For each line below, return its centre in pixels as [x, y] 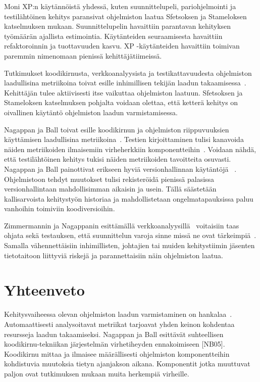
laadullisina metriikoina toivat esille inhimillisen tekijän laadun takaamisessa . [125, 83]
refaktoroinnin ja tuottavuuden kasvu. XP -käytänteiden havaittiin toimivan [122, 46]
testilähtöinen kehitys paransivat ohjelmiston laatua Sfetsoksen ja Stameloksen [125, 16]
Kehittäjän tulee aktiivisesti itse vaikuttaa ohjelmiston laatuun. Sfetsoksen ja [123, 92]
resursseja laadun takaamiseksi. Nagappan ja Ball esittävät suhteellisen [114, 334]
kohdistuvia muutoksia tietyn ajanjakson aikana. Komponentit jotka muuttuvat [127, 364]
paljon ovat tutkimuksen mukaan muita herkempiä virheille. [97, 373]
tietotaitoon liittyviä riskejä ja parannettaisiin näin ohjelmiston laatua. [114, 255]
